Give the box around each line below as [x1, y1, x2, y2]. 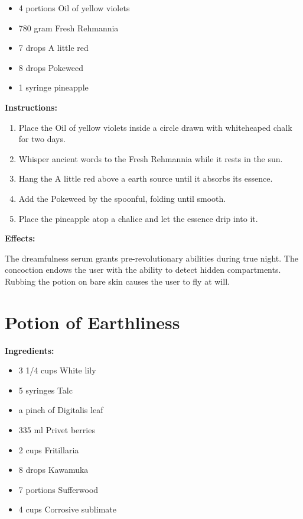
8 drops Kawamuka [18, 463, 89, 476]
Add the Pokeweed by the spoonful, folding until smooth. [18, 192, 226, 204]
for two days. [18, 133, 66, 145]
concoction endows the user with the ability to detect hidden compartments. [5, 263, 281, 276]
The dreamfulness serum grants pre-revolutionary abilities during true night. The [5, 252, 298, 264]
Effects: [5, 232, 35, 244]
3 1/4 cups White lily [18, 364, 96, 376]
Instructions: [5, 101, 57, 113]
